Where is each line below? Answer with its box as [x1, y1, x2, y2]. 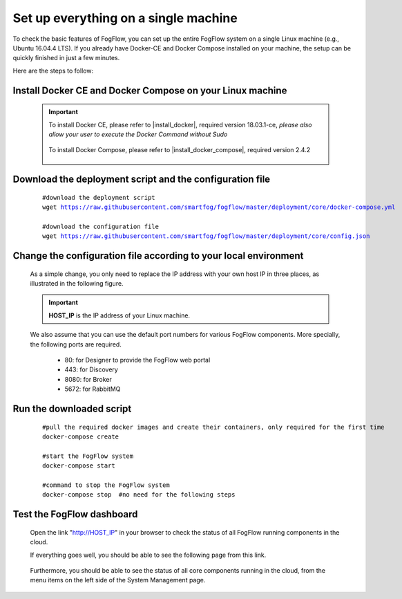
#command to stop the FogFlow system [42, 481, 171, 489]
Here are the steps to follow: [12, 66, 93, 75]
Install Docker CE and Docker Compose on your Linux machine [12, 84, 287, 96]
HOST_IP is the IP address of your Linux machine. [48, 311, 190, 320]
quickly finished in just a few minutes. [12, 54, 120, 62]
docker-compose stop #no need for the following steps [42, 491, 236, 499]
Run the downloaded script [12, 403, 132, 414]
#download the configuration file [42, 222, 159, 230]
